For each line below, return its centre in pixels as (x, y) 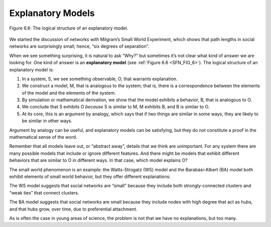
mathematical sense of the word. (43, 137)
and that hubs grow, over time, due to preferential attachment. (73, 209)
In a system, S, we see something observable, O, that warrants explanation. (100, 79)
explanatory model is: (32, 70)
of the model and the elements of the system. (69, 93)
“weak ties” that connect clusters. (44, 192)
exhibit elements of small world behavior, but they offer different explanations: (90, 176)
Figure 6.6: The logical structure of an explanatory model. (69, 28)
